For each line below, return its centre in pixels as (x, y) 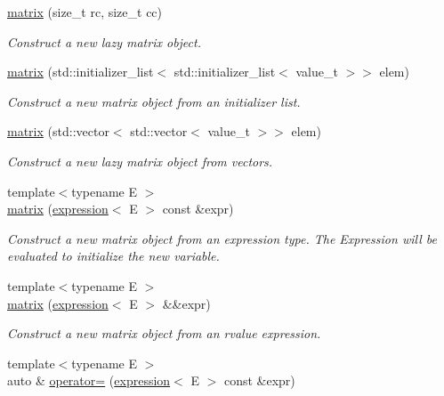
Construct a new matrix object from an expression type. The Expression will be (222, 238)
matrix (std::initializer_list (81, 72)
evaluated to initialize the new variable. (113, 256)
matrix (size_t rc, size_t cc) (85, 12)
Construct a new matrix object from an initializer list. (154, 101)
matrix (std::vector (58, 131)
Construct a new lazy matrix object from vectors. (140, 161)
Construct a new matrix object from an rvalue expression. (164, 333)
